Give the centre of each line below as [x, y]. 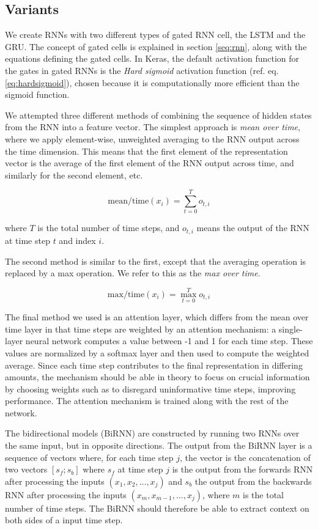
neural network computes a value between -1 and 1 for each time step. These [169, 341]
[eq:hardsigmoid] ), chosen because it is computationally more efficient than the [152, 82]
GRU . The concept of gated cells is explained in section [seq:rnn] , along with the [156, 46]
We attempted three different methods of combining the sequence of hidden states [158, 115]
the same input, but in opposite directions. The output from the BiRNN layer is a [159, 445]
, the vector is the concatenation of [245, 457]
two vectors [26, 469]
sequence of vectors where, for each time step [89, 457]
